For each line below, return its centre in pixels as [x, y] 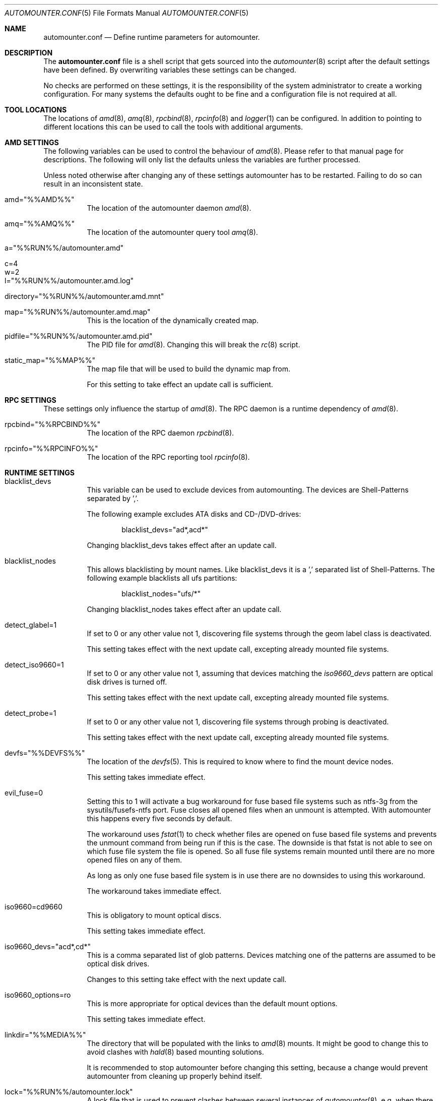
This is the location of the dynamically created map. [173, 320]
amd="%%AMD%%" [40, 199]
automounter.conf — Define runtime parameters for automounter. [152, 37]
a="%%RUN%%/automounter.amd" [64, 248]
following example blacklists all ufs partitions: [162, 578]
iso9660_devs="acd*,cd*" [48, 946]
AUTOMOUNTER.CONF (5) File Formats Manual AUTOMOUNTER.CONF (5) [127, 13]
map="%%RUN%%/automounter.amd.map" [78, 312]
